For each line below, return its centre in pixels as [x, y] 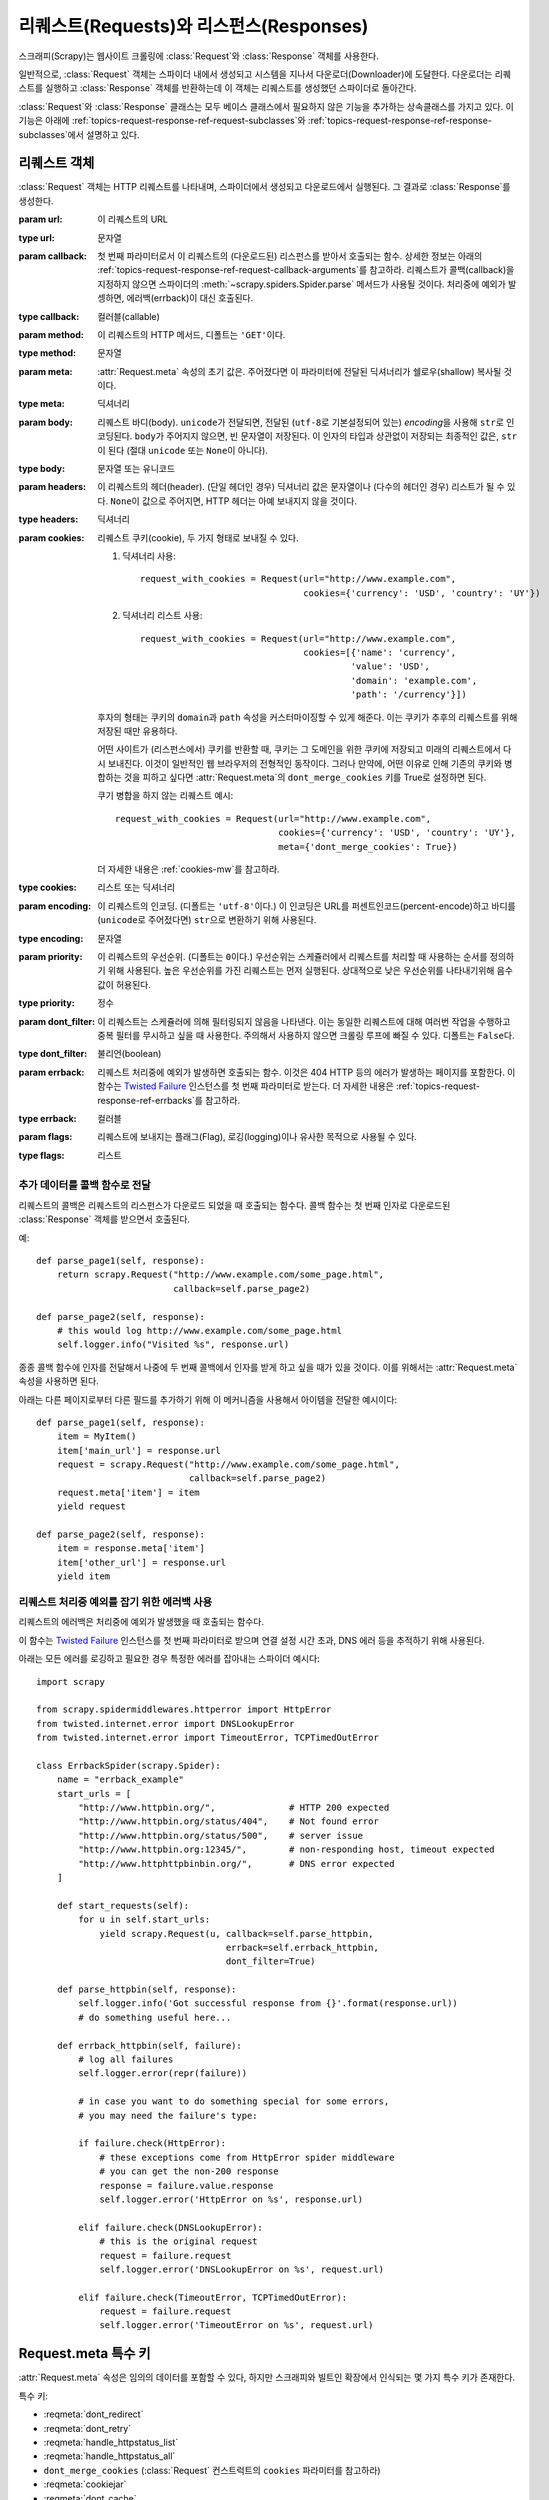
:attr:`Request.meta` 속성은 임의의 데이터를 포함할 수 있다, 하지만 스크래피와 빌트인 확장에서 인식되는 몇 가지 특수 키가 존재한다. [266, 2377]
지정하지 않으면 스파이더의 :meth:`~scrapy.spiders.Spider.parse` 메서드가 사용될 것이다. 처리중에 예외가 [302, 284]
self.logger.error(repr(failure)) [163, 2073]
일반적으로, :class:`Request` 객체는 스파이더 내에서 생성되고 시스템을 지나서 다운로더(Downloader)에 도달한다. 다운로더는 [255, 74]
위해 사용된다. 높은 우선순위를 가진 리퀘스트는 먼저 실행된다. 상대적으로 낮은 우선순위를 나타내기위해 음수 [310, 971]
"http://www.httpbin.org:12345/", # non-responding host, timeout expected [286, 1849]
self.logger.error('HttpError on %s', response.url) [231, 2199]
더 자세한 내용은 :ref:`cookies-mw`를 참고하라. [188, 869]
